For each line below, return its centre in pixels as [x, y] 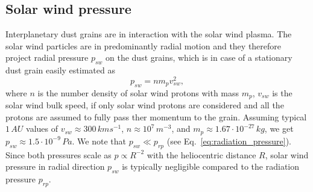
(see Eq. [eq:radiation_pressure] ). [229, 141]
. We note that [99, 141]
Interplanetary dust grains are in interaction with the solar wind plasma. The [149, 34]
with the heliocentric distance [201, 154]
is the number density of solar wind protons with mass [138, 92]
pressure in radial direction [55, 166]
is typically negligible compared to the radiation [211, 166]
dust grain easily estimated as [60, 70]
